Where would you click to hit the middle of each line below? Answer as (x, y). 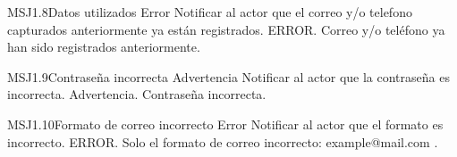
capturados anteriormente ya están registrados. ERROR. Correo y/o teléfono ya (226, 29)
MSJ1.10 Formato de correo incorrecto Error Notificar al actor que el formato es (225, 124)
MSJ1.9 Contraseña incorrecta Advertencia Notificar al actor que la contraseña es (228, 76)
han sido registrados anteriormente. (104, 47)
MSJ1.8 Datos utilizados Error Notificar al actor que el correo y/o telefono (210, 12)
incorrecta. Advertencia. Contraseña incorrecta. (137, 94)
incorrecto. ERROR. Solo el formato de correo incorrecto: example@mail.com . (223, 141)
